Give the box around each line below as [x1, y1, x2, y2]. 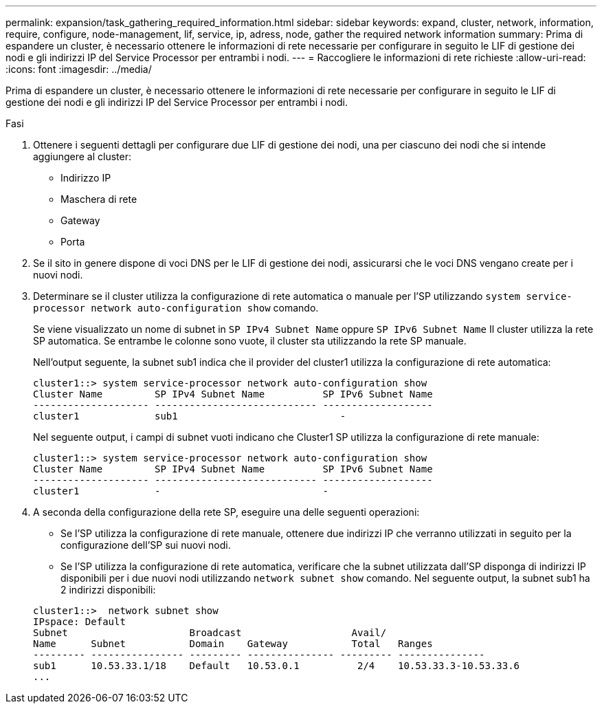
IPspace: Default [33, 616, 126, 627]
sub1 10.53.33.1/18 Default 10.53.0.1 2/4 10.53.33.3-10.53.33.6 [33, 660, 520, 671]
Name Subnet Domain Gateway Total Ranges [33, 638, 433, 649]
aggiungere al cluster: [33, 151, 132, 162]
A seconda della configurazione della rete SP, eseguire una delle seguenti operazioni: [33, 506, 420, 518]
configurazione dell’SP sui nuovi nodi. [60, 539, 231, 551]
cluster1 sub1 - [33, 411, 346, 422]
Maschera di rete [60, 193, 137, 205]
